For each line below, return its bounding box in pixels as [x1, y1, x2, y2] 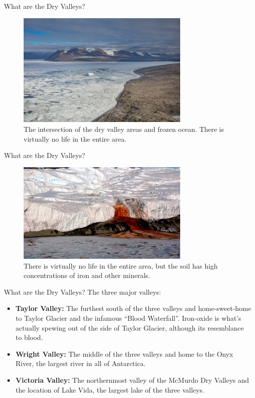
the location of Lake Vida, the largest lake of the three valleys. [15, 384, 204, 395]
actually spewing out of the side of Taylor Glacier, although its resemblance [15, 322, 244, 333]
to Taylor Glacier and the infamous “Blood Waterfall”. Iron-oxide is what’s [15, 313, 241, 323]
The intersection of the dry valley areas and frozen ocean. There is [24, 123, 224, 134]
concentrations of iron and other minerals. [24, 270, 150, 280]
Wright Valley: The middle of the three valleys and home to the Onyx [15, 348, 233, 359]
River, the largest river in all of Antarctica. [15, 358, 146, 368]
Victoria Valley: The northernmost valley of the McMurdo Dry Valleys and [15, 375, 249, 385]
